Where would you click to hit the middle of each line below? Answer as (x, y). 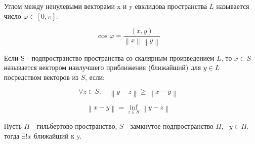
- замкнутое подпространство (170, 126)
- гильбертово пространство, (74, 126)
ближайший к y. (58, 135)
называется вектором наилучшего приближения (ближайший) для (103, 67)
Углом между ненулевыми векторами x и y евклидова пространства (106, 6)
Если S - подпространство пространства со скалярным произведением (109, 57)
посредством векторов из (41, 77)
